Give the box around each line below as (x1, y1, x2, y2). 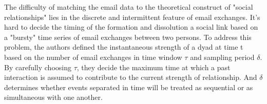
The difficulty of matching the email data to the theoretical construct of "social (4, 2, 253, 12)
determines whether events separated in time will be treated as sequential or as (4, 81, 253, 92)
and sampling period (190, 51, 255, 62)
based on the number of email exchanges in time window (4, 51, 182, 62)
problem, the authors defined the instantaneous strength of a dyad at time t (4, 41, 243, 52)
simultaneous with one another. (4, 92, 103, 102)
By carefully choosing (4, 61, 71, 72)
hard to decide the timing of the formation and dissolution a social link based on (4, 22, 258, 32)
